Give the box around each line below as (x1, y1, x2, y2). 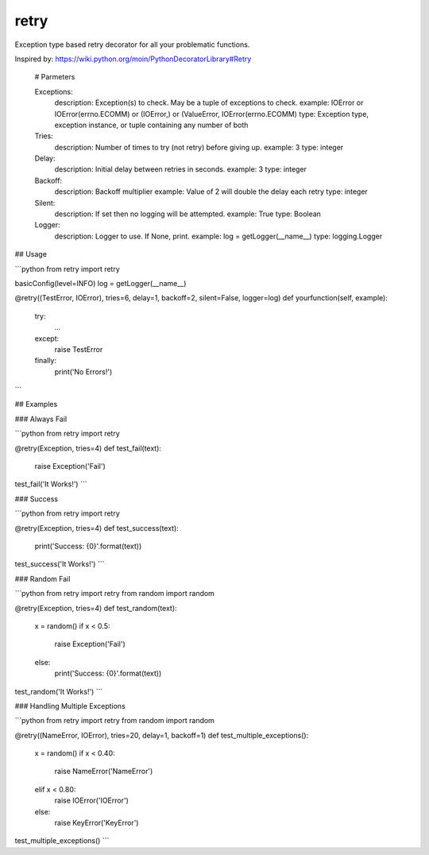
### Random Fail (14, 574, 71, 583)
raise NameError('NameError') (54, 767, 153, 776)
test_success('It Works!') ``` (14, 559, 105, 569)
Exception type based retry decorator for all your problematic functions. (14, 40, 250, 49)
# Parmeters (34, 72, 75, 82)
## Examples (14, 400, 58, 409)
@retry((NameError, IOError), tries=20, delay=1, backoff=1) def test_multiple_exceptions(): (14, 730, 309, 740)
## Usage (14, 250, 48, 259)
